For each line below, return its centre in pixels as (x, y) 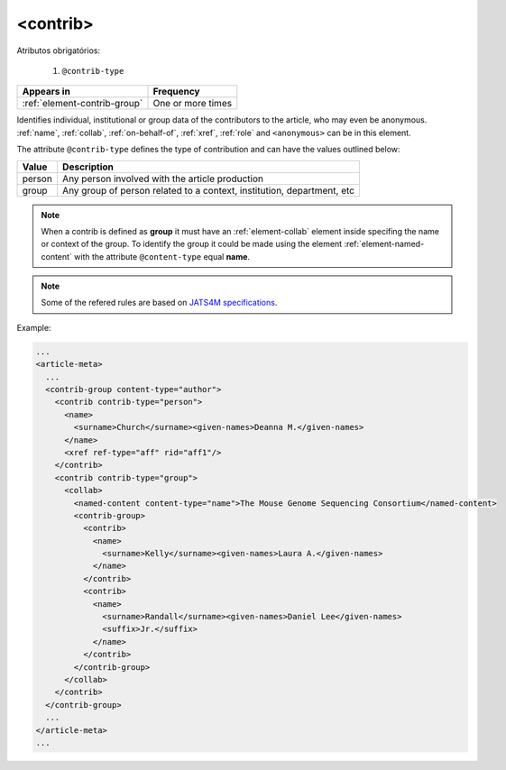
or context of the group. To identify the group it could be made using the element (192, 244)
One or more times (193, 104)
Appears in (46, 92)
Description (88, 167)
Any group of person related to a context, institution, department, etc (208, 190)
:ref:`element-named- (384, 244)
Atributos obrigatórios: (59, 50)
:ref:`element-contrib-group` (83, 104)
